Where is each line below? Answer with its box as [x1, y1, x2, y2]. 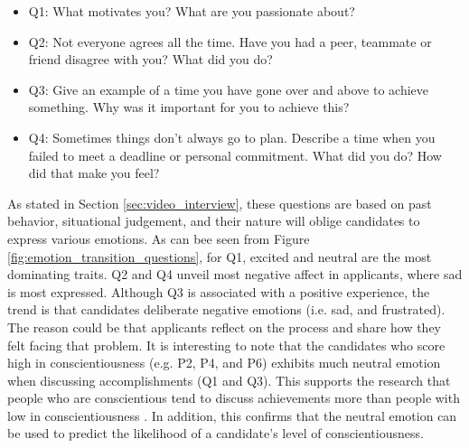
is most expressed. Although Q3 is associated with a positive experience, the [7, 282, 430, 301]
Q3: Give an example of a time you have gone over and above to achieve [28, 79, 429, 98]
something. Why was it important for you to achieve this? [28, 98, 350, 117]
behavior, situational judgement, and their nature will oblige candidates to [7, 211, 420, 230]
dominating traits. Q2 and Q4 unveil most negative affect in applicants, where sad [7, 265, 463, 284]
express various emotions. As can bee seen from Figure [7, 229, 310, 247]
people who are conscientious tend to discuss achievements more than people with [7, 388, 460, 407]
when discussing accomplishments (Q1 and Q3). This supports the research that [7, 370, 451, 389]
